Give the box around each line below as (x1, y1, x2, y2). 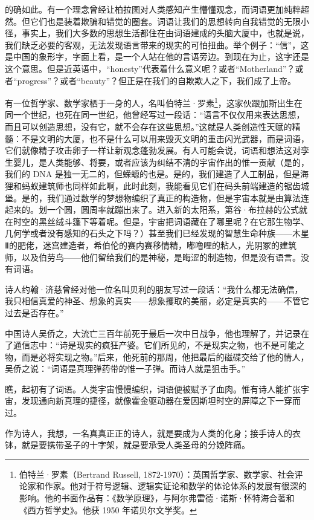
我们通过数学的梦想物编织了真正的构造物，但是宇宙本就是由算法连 (46, 191, 309, 204)
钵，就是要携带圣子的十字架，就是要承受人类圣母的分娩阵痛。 (5, 438, 250, 451)
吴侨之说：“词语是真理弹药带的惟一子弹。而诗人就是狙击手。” (5, 362, 246, 375)
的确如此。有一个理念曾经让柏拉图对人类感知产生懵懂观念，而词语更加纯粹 (5, 3, 301, 15)
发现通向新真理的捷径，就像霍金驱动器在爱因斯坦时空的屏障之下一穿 (21, 394, 292, 407)
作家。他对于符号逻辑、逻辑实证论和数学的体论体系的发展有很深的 (44, 479, 307, 492)
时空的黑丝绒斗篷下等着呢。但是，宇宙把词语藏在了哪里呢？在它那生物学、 (13, 215, 309, 227)
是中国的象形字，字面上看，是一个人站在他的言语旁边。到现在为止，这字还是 (5, 50, 309, 63)
